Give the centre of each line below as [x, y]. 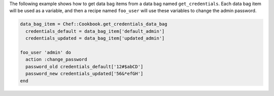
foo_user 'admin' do [45, 52]
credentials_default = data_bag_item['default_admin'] [95, 31]
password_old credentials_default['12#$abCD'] [84, 66]
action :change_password [56, 60]
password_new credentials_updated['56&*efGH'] [84, 74]
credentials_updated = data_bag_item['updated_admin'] [95, 38]
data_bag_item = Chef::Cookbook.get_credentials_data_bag [94, 24]
